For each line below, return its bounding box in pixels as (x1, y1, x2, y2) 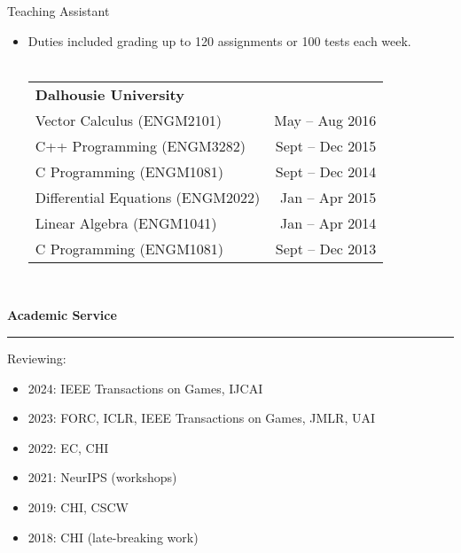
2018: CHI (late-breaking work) (27, 527, 199, 546)
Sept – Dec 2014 (275, 160, 377, 182)
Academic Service (7, 306, 117, 324)
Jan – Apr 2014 (280, 212, 377, 233)
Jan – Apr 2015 (280, 186, 377, 207)
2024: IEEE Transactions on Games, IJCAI (27, 378, 263, 397)
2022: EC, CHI (27, 438, 109, 456)
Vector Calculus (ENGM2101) (35, 109, 223, 130)
